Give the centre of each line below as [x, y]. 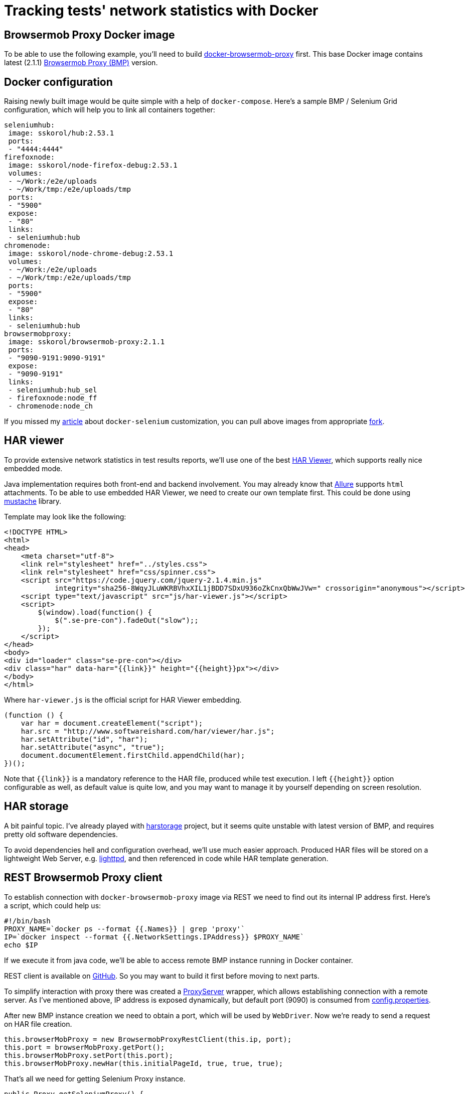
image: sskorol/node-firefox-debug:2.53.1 [93, 165]
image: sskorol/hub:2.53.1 [61, 133]
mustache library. [33, 501]
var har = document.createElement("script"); [112, 723]
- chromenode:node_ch [51, 406]
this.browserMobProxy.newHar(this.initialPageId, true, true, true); [144, 1063]
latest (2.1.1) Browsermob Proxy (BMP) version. [81, 63]
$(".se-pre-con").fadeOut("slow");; [127, 620]
